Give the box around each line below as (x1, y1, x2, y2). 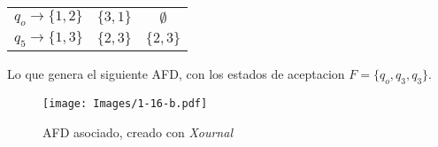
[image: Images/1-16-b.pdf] (42, 97, 208, 111)
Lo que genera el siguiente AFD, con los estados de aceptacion (7, 65, 345, 83)
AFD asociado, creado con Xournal (42, 122, 233, 141)
